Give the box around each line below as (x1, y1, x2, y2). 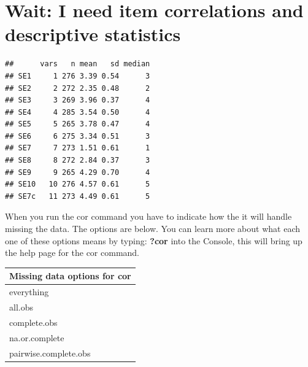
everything (9, 285, 49, 298)
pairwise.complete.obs (9, 346, 91, 359)
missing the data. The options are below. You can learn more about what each (5, 222, 300, 235)
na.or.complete (9, 331, 64, 344)
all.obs (9, 301, 33, 313)
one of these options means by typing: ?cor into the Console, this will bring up (5, 234, 302, 247)
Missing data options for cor (9, 269, 131, 282)
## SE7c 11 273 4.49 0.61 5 (5, 191, 150, 201)
